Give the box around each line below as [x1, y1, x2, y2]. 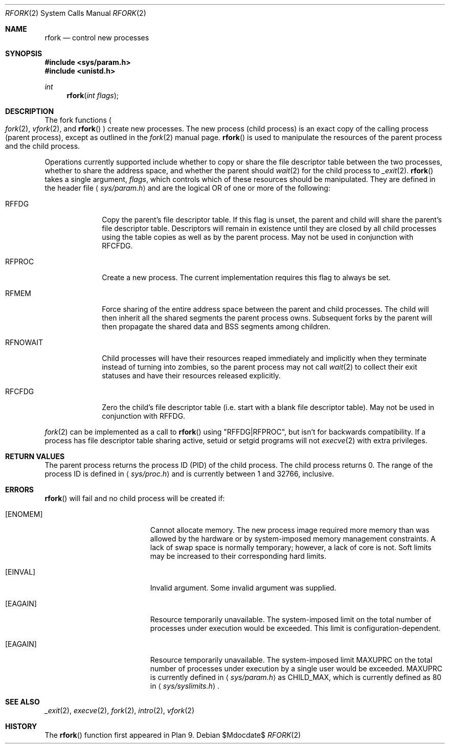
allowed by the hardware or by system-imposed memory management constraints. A [150, 534, 436, 543]
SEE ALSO [5, 697, 40, 706]
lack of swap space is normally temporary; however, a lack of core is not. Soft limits [150, 543, 432, 552]
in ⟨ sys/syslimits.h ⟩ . [150, 682, 220, 690]
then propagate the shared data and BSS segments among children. [102, 322, 330, 331]
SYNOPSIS [5, 49, 42, 58]
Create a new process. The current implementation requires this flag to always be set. [102, 273, 391, 282]
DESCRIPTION [5, 107, 54, 116]
